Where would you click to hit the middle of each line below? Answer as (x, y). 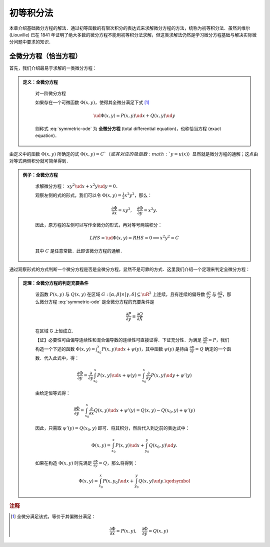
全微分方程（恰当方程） (45, 56)
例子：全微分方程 (40, 174)
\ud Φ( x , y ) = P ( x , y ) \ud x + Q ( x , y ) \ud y (134, 115)
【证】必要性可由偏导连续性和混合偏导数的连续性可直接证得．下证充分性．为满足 (118, 340)
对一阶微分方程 (50, 93)
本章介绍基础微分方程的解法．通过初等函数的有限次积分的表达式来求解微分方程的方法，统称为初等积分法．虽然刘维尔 (129, 28)
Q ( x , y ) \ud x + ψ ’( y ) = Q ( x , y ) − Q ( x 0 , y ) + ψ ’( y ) (144, 411)
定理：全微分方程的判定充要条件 (55, 283)
